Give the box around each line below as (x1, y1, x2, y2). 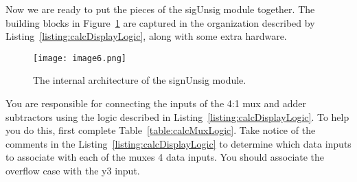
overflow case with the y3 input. (5, 163, 140, 177)
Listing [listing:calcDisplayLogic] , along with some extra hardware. (5, 29, 287, 43)
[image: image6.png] (33, 53, 127, 63)
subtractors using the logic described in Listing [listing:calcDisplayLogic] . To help (5, 109, 349, 124)
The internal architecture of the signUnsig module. (33, 73, 246, 87)
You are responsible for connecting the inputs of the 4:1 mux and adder (5, 96, 306, 111)
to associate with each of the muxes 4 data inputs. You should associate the (5, 150, 325, 164)
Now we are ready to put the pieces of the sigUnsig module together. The (5, 2, 315, 16)
